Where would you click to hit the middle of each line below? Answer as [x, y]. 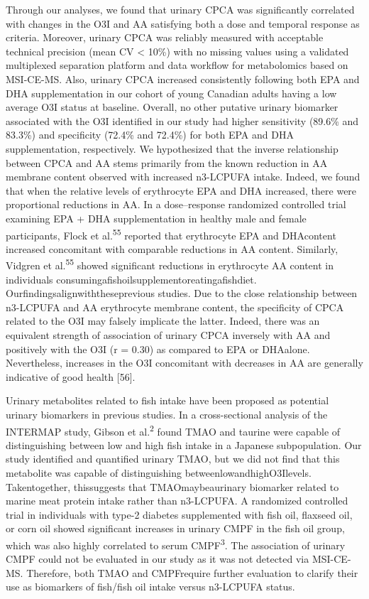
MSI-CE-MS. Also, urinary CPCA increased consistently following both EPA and [183, 79]
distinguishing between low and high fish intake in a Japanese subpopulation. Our [184, 444]
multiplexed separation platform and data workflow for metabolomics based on [177, 65]
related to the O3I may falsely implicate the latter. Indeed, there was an [163, 321]
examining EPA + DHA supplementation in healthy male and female [156, 218]
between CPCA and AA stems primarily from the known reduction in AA [167, 162]
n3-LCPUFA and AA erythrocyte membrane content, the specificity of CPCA [175, 307]
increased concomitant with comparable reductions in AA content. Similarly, [172, 248]
